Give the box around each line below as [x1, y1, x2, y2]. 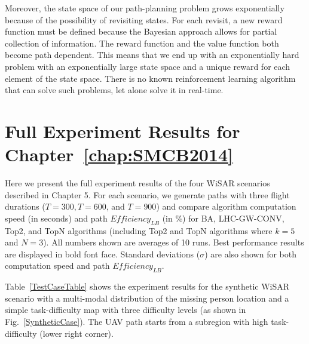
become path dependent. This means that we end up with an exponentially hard [5, 48, 299, 61]
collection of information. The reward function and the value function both [5, 36, 279, 49]
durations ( [5, 200, 45, 213]
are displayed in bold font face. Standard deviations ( [5, 247, 200, 260]
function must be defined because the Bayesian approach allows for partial [5, 25, 277, 38]
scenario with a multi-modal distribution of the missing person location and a [5, 291, 289, 304]
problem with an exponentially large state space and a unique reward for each [5, 60, 290, 72]
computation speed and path [5, 259, 110, 272]
